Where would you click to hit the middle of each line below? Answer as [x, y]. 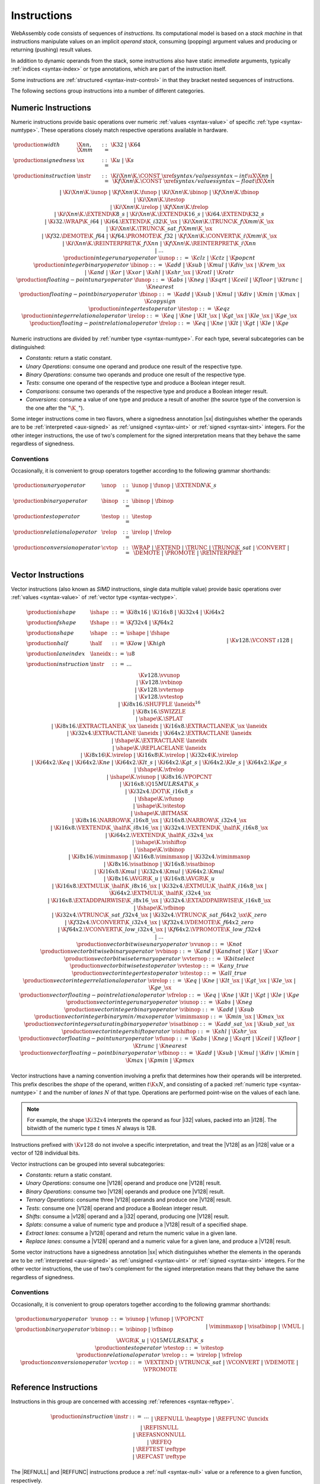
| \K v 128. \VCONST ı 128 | [260, 640]
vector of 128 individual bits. [45, 1153]
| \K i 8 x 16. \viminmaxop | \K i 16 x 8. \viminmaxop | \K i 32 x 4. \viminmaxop [159, 857]
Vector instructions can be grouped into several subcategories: [88, 1164]
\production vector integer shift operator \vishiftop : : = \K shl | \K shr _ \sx [159, 1031]
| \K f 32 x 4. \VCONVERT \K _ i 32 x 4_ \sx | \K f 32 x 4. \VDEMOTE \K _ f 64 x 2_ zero [159, 922]
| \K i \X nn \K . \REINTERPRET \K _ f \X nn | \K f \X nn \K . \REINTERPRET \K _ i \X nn [159, 243]
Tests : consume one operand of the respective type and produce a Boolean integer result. [136, 383]
